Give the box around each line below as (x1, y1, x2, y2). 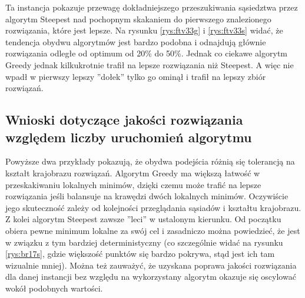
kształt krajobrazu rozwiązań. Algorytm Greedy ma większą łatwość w (5, 166, 260, 179)
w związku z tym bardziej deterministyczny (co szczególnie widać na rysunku (5, 236, 283, 248)
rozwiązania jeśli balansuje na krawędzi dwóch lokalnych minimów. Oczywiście (5, 190, 289, 202)
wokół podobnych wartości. (5, 282, 103, 294)
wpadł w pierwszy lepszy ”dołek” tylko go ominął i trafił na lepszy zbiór (5, 70, 266, 82)
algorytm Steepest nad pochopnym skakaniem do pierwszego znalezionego (5, 12, 271, 25)
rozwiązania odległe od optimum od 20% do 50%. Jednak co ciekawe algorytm (5, 47, 287, 59)
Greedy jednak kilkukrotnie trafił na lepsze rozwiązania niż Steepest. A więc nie (5, 58, 294, 71)
